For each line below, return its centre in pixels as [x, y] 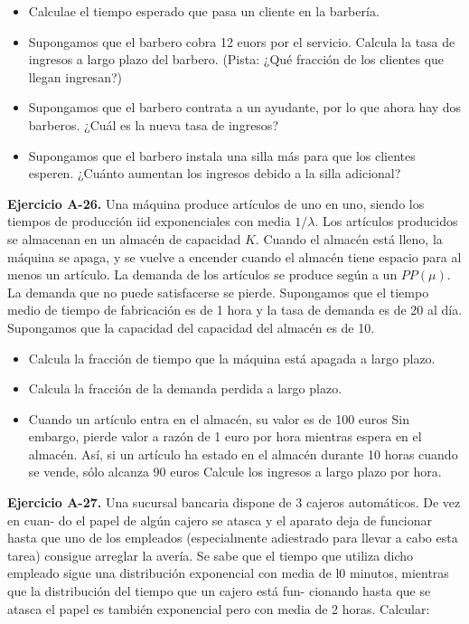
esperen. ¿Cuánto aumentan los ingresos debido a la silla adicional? [215, 173]
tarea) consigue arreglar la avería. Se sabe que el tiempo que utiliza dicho [211, 555]
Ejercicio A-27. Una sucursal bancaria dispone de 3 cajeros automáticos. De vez [234, 502]
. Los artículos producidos [386, 221]
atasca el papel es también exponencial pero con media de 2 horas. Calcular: [219, 608]
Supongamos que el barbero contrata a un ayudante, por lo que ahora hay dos [245, 107]
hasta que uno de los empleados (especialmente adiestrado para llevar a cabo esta [233, 538]
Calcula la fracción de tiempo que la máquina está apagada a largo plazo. [232, 358]
